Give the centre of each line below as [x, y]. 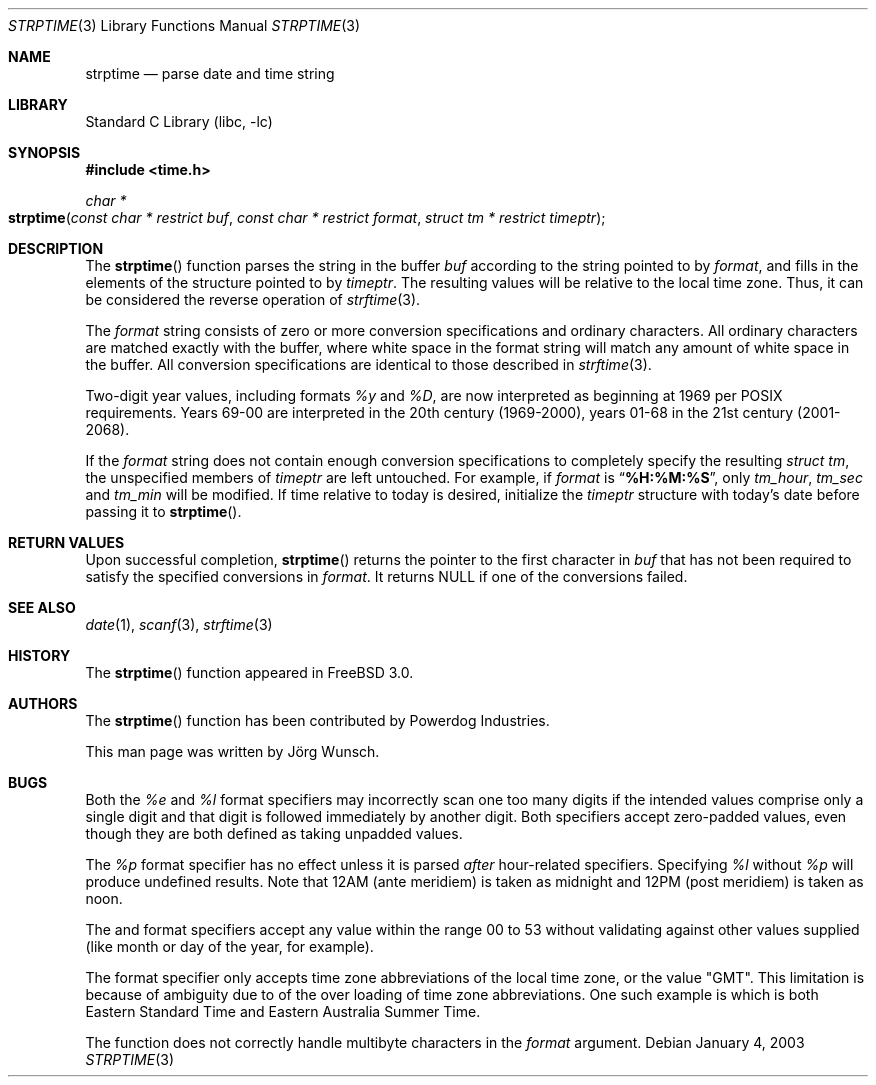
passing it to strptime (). [163, 511]
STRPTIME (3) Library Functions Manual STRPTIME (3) [184, 25]
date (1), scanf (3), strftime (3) [179, 624]
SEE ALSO [42, 607]
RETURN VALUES [66, 542]
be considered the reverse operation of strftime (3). [253, 299]
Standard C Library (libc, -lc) [179, 121]
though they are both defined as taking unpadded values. [274, 833]
